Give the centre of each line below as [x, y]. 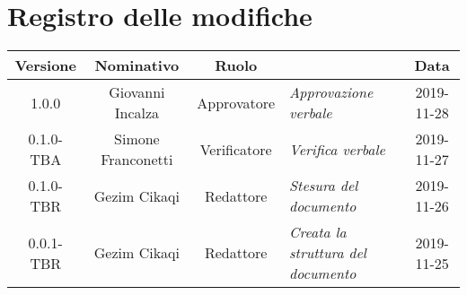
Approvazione [331, 92]
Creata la [318, 232]
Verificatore [236, 149]
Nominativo [137, 65]
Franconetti [137, 160]
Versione [46, 65]
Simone [137, 139]
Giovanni [137, 92]
